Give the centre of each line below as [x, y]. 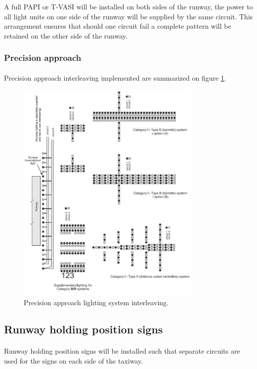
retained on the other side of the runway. [66, 35]
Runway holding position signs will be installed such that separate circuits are [122, 350]
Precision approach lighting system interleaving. [96, 302]
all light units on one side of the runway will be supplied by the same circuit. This [128, 16]
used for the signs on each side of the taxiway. [74, 360]
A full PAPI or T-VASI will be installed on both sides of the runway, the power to [128, 6]
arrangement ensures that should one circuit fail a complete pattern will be [118, 26]
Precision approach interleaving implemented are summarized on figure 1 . [115, 77]
